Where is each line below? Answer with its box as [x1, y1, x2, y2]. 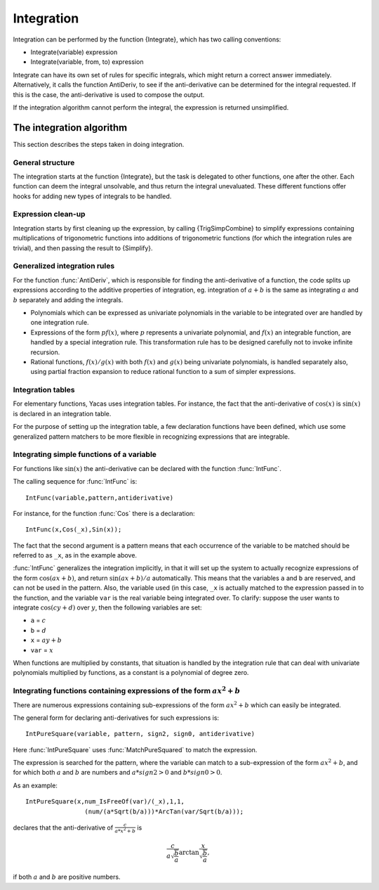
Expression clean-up [13, 209, 86, 219]
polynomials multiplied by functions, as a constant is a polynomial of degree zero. [13, 669, 249, 677]
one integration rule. [30, 318, 89, 327]
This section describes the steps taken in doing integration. [13, 140, 185, 148]
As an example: [13, 781, 58, 789]
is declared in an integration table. [13, 409, 112, 418]
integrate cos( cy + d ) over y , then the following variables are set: [13, 603, 202, 612]
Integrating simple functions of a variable [13, 450, 157, 460]
